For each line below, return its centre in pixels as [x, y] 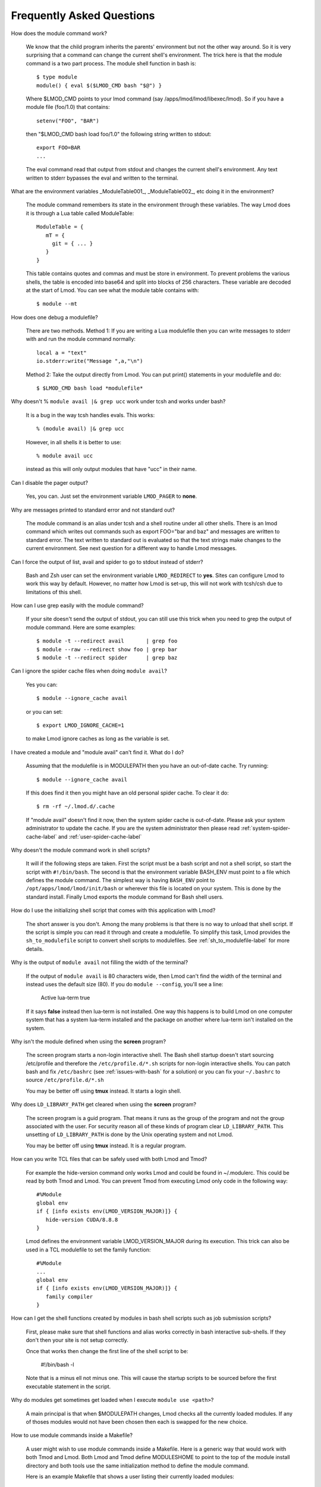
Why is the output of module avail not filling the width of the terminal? [100, 962]
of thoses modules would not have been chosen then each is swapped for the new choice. [137, 1422]
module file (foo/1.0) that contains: [68, 107]
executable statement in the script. [68, 1386]
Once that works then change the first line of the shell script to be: [107, 1351]
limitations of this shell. [54, 592]
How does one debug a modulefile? [54, 317]
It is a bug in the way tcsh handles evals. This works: [90, 415]
